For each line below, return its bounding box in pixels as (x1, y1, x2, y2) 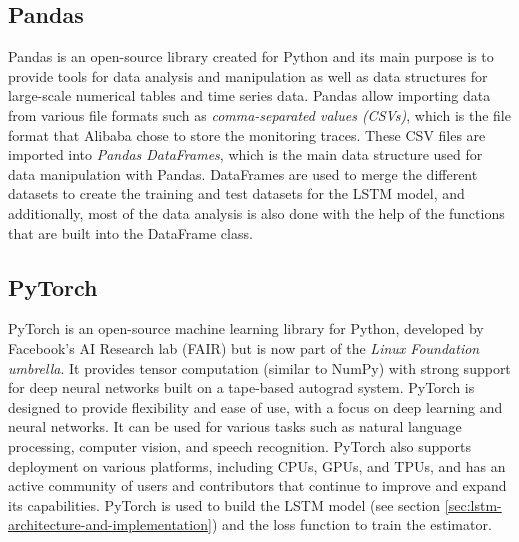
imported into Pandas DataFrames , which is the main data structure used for (8, 144, 483, 165)
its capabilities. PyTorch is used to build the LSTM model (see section (8, 494, 441, 515)
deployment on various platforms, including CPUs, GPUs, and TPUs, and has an (8, 455, 506, 476)
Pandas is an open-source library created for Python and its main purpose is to (8, 46, 494, 67)
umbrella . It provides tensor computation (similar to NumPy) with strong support (8, 357, 511, 378)
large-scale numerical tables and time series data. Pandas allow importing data (8, 85, 491, 106)
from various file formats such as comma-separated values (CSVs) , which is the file (8, 104, 511, 125)
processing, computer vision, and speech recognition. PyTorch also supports (8, 435, 471, 456)
